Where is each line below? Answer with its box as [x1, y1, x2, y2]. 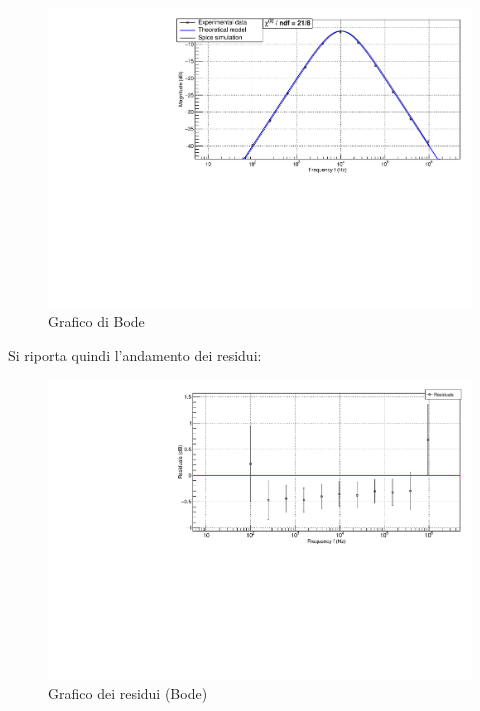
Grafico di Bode [48, 311, 145, 332]
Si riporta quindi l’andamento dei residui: [8, 344, 262, 365]
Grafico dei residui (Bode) [48, 682, 208, 703]
